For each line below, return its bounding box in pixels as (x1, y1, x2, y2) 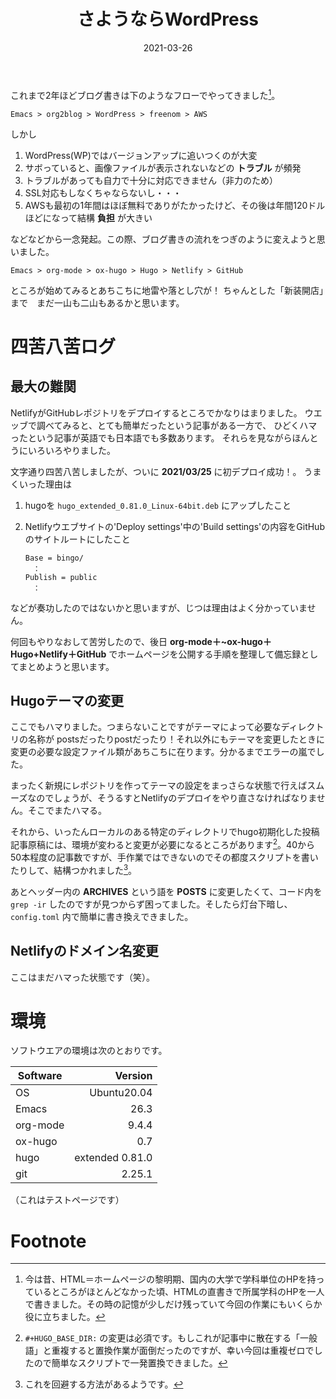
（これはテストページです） (10, 1194, 125, 1206)
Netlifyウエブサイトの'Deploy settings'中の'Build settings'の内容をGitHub (24, 520, 325, 532)
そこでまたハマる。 (27, 805, 107, 817)
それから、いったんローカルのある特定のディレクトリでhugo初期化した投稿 (10, 826, 320, 838)
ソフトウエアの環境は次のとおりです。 (10, 1045, 168, 1057)
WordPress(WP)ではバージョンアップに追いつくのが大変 (24, 149, 258, 161)
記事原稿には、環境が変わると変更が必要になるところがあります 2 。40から (10, 837, 315, 851)
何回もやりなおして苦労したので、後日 (10, 635, 168, 647)
